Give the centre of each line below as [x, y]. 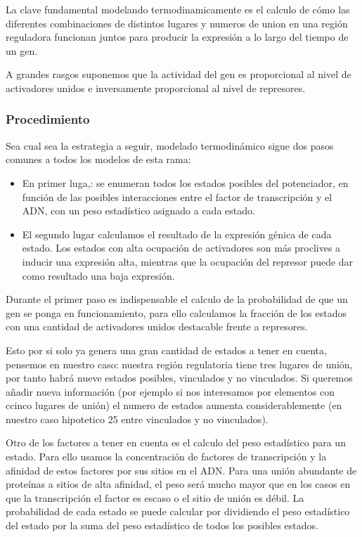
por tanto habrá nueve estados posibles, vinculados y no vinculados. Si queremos [179, 378]
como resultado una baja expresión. [98, 275]
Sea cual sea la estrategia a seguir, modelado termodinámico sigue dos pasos [170, 145]
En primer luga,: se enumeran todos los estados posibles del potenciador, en [185, 182]
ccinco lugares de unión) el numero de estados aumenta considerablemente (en [174, 405]
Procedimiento [48, 119]
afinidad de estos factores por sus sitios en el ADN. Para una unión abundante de [181, 470]
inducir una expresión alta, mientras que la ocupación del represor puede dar [188, 261]
